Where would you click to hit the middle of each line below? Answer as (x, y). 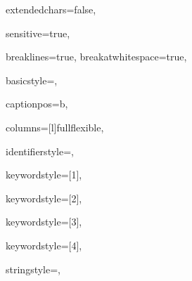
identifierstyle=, (40, 151)
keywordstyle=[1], (44, 175)
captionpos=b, (37, 104)
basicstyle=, (32, 80)
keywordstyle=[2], (44, 198)
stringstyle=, (33, 269)
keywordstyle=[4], (44, 245)
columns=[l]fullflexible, (55, 127)
